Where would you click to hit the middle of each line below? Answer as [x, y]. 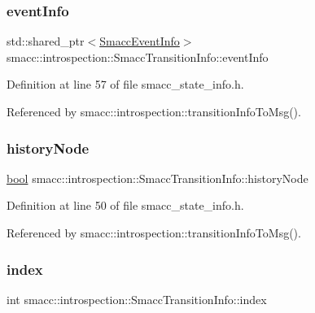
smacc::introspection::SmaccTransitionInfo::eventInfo [138, 57]
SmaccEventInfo [140, 41]
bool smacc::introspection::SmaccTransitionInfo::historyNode [157, 178]
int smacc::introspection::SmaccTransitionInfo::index [137, 299]
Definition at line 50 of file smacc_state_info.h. [125, 205]
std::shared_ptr [46, 41]
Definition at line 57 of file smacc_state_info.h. [125, 84]
